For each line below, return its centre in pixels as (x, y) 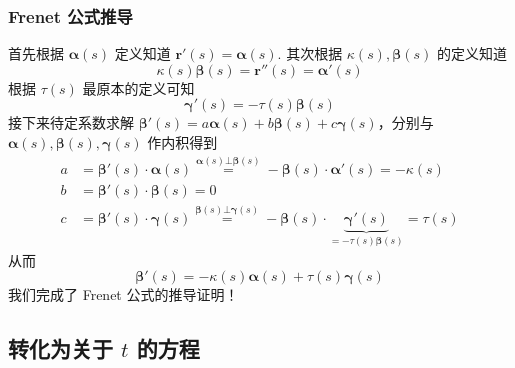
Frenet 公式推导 (70, 15)
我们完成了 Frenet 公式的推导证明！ (123, 294)
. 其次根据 (310, 53)
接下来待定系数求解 (71, 122)
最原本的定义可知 (138, 87)
